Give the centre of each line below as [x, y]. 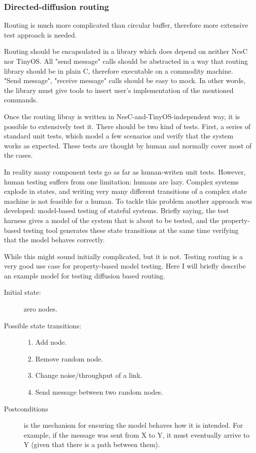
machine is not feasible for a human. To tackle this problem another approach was [128, 201]
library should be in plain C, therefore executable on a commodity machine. [119, 70]
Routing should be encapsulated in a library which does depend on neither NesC [126, 51]
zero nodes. [41, 309]
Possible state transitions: [43, 325]
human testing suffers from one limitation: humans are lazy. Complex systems [121, 181]
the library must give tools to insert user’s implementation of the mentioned [119, 90]
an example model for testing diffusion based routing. [85, 275]
